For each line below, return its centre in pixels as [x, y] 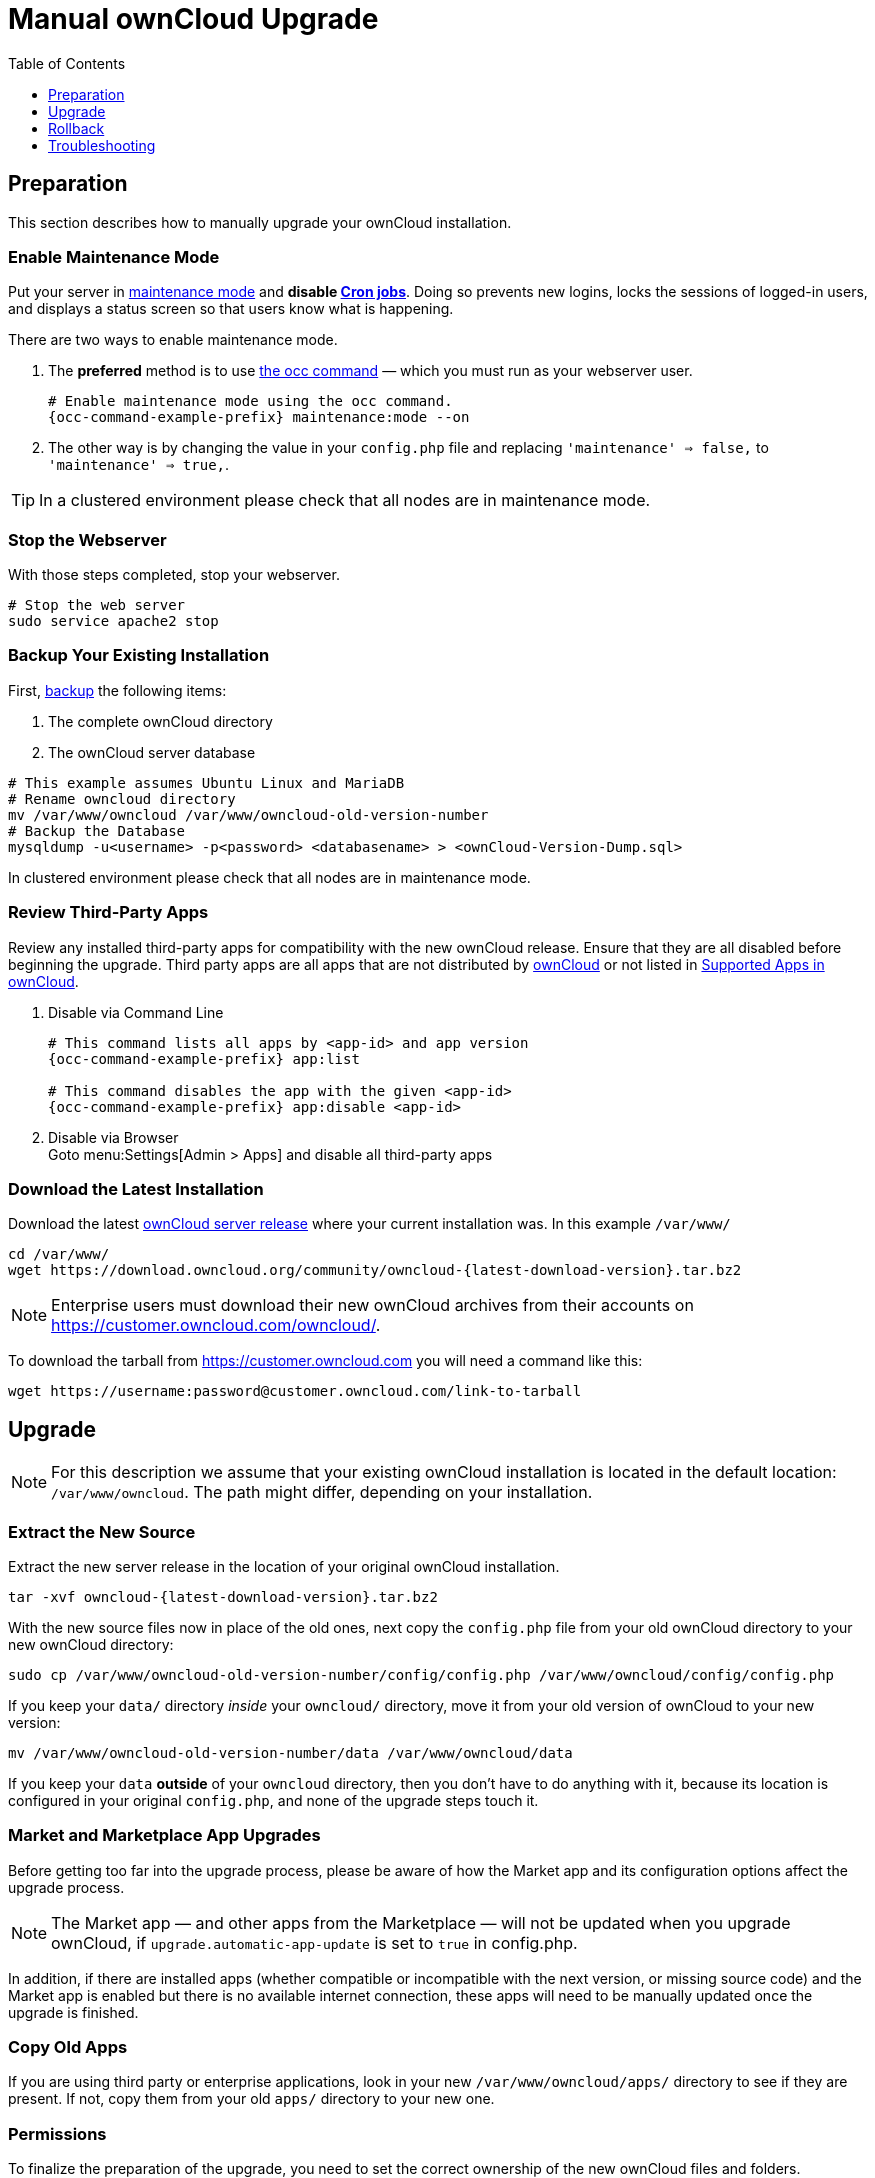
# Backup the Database [97, 830]
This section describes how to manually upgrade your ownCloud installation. [260, 222]
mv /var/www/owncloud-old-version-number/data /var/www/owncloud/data [290, 1752]
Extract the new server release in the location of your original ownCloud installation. [284, 1566]
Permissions [57, 2133]
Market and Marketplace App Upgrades [164, 1835]
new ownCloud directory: [91, 1644]
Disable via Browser [113, 1137]
